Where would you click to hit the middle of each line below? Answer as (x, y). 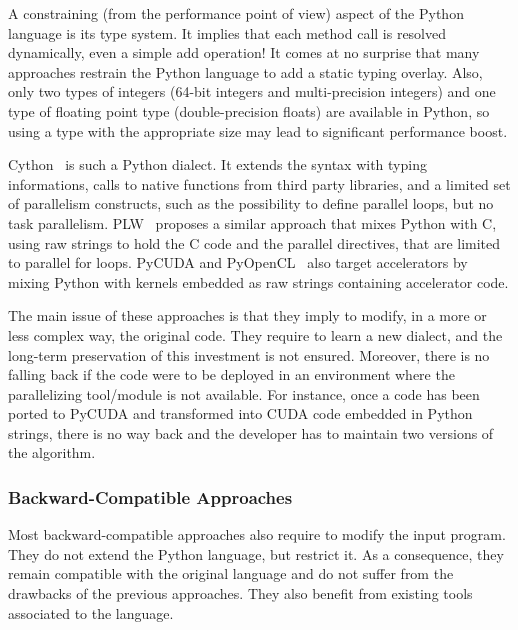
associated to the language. (91, 612)
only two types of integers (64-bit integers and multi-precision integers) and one (252, 91)
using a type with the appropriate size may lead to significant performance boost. (258, 130)
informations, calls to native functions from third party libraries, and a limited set (259, 183)
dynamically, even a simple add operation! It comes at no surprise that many (244, 52)
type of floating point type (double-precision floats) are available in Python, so (249, 110)
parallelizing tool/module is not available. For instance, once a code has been (244, 393)
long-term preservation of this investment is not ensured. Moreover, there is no (249, 354)
